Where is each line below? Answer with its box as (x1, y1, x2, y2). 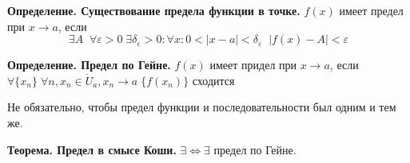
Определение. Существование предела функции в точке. (7, 2, 301, 18)
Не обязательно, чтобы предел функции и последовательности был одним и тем (7, 99, 396, 115)
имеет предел (339, 2, 404, 18)
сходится (192, 72, 235, 88)
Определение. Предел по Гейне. (7, 56, 171, 73)
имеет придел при (209, 56, 297, 73)
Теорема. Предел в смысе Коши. (7, 141, 177, 157)
